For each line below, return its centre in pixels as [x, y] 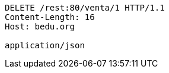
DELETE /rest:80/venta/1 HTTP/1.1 [85, 8]
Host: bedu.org [40, 26]
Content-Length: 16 [50, 17]
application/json [45, 45]
